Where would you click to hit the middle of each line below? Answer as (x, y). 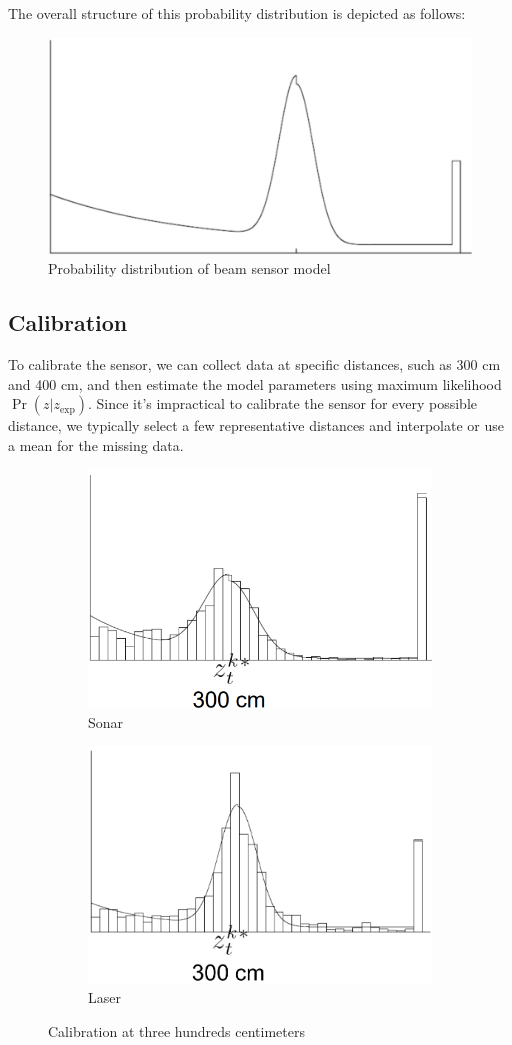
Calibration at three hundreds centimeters (176, 1030)
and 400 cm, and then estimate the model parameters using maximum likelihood (255, 383)
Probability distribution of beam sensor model (189, 268)
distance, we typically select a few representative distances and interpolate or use (256, 425)
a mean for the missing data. (96, 444)
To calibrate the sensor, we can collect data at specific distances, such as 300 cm (254, 363)
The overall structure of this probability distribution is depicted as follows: (237, 13)
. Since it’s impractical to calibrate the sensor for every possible (282, 403)
